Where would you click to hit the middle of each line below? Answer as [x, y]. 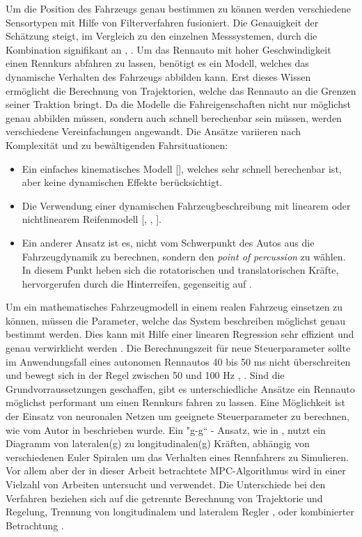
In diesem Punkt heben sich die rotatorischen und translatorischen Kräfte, [180, 270]
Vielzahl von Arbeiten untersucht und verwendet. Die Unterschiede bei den [166, 484]
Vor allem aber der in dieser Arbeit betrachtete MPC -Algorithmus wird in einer [176, 470]
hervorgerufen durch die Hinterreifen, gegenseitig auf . [137, 283]
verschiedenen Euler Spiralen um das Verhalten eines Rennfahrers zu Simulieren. [177, 457]
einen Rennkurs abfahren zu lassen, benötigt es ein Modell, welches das [157, 63]
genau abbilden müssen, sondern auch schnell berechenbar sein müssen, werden [174, 117]
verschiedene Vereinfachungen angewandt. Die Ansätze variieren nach [153, 131]
